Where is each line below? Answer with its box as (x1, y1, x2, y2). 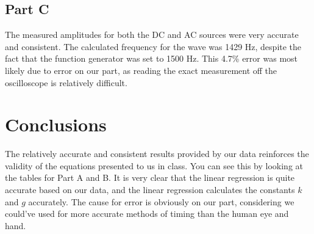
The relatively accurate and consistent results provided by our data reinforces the (5, 147, 309, 160)
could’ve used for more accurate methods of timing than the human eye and (5, 207, 289, 220)
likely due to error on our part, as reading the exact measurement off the (5, 64, 277, 76)
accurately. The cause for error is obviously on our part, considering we (28, 195, 294, 208)
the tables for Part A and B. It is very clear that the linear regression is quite (5, 171, 295, 184)
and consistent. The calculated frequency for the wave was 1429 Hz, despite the (5, 40, 302, 53)
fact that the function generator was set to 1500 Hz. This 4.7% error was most (5, 52, 298, 65)
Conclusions (5, 112, 107, 137)
